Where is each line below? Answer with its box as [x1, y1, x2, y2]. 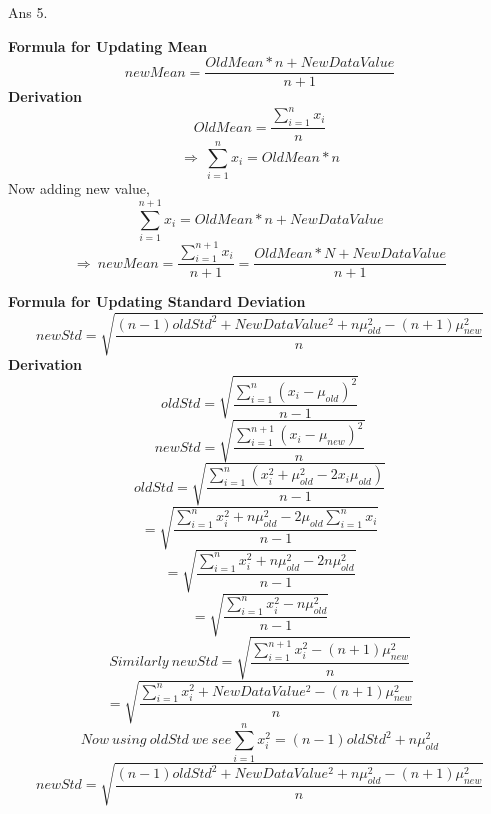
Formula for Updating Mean [8, 35, 208, 56]
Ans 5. [8, 2, 48, 22]
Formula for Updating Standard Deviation [8, 291, 306, 312]
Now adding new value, [8, 178, 150, 199]
